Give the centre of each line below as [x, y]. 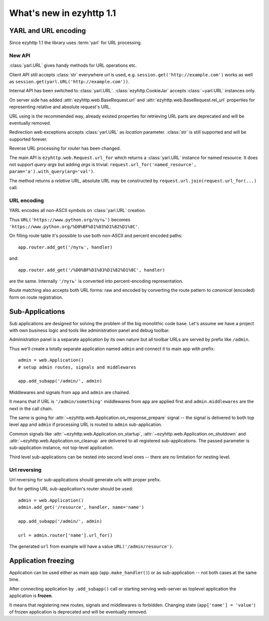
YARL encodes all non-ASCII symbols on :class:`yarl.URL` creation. [78, 210]
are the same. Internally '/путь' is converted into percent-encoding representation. [96, 281]
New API [20, 55]
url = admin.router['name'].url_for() [66, 535]
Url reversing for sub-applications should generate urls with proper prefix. [85, 480]
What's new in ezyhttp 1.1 [63, 13]
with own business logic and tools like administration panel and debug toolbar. [89, 330]
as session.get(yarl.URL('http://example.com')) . [69, 81]
